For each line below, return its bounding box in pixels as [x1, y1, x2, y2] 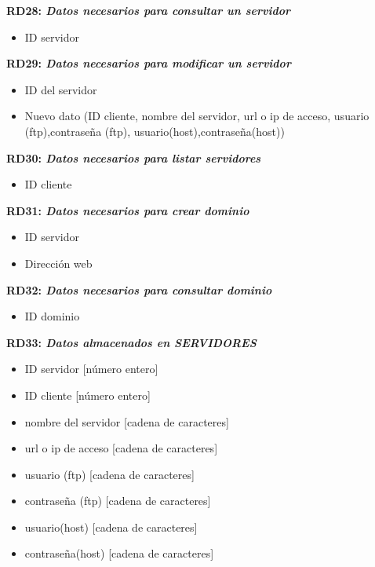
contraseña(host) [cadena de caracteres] [24, 545, 214, 562]
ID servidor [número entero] [24, 360, 158, 377]
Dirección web [24, 254, 93, 271]
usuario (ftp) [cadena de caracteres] [24, 466, 195, 482]
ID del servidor [24, 81, 97, 97]
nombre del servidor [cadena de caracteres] [24, 413, 229, 430]
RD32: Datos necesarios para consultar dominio [6, 281, 272, 298]
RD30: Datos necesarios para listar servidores [6, 149, 261, 166]
